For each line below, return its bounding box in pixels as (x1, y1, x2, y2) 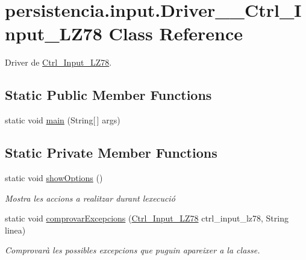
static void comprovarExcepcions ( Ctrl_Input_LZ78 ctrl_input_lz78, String (5, 212, 289, 224)
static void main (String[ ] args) (5, 114, 120, 126)
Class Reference (108, 21, 243, 46)
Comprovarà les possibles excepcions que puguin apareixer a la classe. (5, 244, 260, 256)
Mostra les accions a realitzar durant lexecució (5, 191, 175, 204)
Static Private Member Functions (5, 143, 217, 162)
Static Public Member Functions (5, 85, 212, 104)
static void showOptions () (5, 171, 103, 184)
